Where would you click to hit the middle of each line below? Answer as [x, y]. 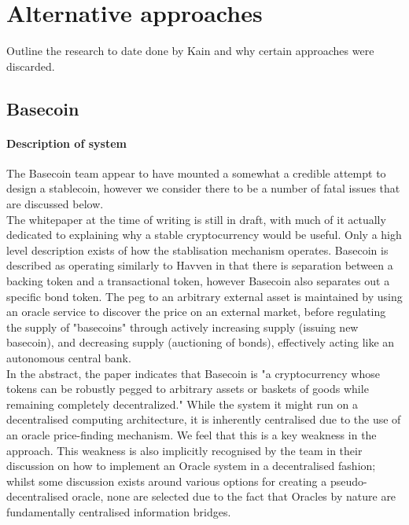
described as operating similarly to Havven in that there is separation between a [200, 265]
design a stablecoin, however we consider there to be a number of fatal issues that [203, 188]
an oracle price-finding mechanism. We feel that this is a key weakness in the [192, 434]
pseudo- [348, 481]
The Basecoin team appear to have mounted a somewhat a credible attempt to [196, 173]
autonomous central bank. [69, 358]
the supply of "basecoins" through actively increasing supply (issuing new [182, 327]
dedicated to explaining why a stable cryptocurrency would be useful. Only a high [204, 235]
